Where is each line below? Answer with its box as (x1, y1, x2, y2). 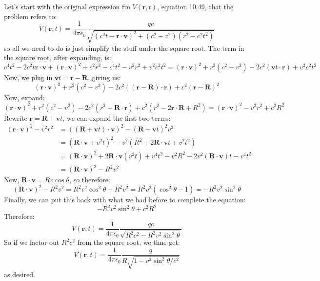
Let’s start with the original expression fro (4, 1, 130, 11)
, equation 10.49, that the (157, 1, 234, 11)
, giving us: (87, 72, 121, 83)
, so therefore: (69, 174, 110, 185)
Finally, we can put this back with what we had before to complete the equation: (4, 195, 246, 205)
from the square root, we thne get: (77, 237, 180, 247)
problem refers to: (4, 11, 57, 21)
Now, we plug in (4, 72, 53, 83)
